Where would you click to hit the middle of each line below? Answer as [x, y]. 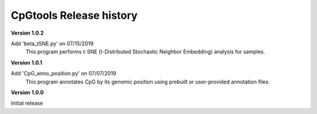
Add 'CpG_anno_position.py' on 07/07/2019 [64, 73]
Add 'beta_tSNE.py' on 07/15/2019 [52, 43]
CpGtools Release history [74, 15]
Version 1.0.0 [27, 92]
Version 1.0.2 [27, 33]
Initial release [27, 103]
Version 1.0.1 [26, 62]
